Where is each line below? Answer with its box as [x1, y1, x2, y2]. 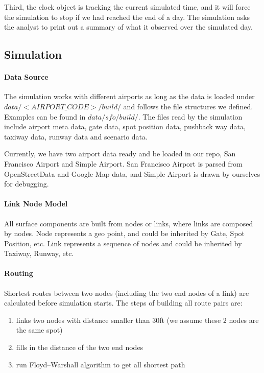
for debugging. [4, 178, 49, 189]
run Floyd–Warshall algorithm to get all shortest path [16, 359, 185, 369]
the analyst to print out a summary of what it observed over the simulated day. [4, 21, 253, 32]
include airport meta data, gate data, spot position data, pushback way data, [4, 121, 246, 132]
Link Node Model [4, 198, 68, 209]
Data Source [4, 72, 49, 82]
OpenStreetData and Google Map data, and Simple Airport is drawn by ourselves [4, 168, 260, 179]
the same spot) [16, 324, 63, 335]
